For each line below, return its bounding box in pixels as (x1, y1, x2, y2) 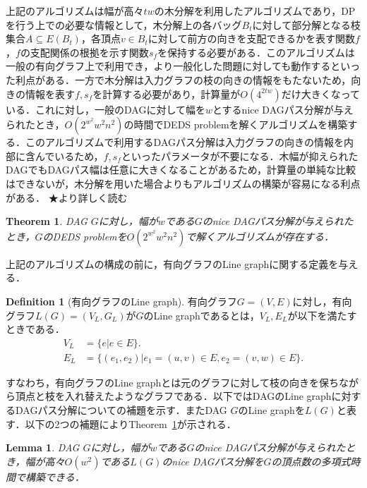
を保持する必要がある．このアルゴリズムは (157, 44, 355, 59)
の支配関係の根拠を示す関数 (20, 44, 149, 59)
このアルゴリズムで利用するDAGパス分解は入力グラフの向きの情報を (25, 135, 344, 150)
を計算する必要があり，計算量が (92, 86, 241, 101)
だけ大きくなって (281, 86, 361, 101)
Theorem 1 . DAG (6, 214, 88, 228)
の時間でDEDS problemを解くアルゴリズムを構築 (124, 117, 348, 132)
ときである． (6, 322, 65, 336)
